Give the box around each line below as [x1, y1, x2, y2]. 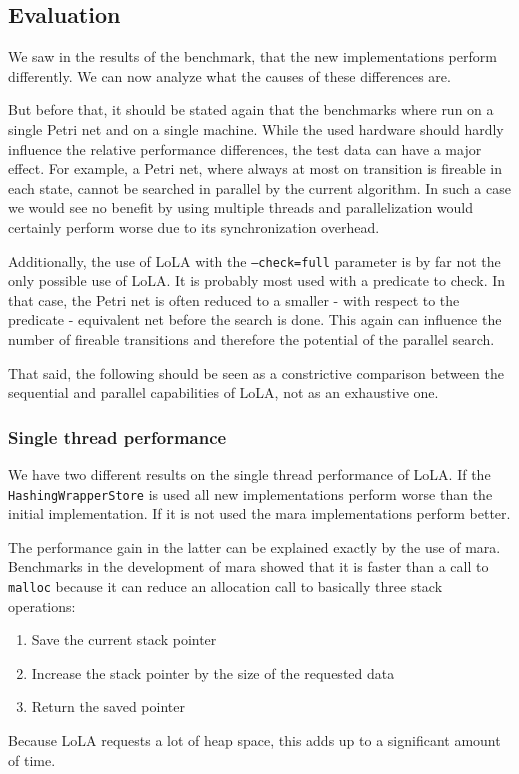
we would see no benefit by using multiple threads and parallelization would [8, 197, 474, 218]
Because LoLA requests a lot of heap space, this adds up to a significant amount [8, 730, 501, 751]
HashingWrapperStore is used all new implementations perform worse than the [8, 483, 493, 504]
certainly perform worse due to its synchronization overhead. [8, 216, 380, 237]
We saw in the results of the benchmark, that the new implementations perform [8, 46, 497, 67]
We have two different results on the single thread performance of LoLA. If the [8, 463, 491, 484]
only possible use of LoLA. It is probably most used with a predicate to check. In [8, 270, 506, 291]
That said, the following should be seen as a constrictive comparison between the [8, 362, 504, 383]
